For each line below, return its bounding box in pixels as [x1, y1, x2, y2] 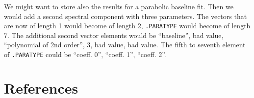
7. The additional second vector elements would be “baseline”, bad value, [4, 30, 224, 40]
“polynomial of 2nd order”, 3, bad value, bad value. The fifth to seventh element [4, 39, 246, 50]
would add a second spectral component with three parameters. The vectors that [4, 11, 247, 21]
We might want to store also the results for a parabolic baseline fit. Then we [4, 1, 233, 11]
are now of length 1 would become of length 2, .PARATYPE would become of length [4, 20, 251, 31]
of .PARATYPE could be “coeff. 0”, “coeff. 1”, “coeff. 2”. [4, 49, 166, 59]
